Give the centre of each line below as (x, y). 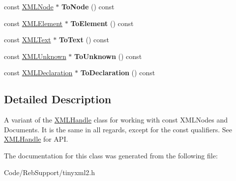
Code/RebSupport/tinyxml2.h (50, 172)
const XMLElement (33, 23)
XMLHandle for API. (36, 139)
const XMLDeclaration (38, 73)
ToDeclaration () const (118, 73)
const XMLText (28, 40)
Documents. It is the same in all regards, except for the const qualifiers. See (118, 129)
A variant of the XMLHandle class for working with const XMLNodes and (116, 120)
